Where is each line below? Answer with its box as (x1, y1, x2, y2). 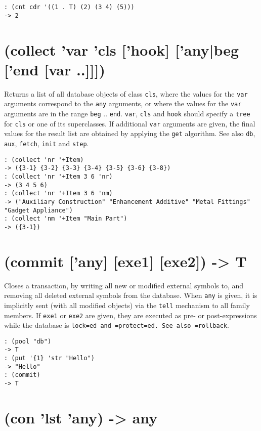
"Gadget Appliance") (4, 206, 73, 214)
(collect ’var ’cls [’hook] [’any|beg (4, 39, 239, 60)
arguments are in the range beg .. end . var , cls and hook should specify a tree (4, 108, 250, 118)
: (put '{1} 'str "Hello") (4, 355, 95, 362)
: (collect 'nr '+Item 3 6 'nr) (4, 173, 113, 180)
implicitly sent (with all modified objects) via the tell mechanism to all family (4, 299, 250, 310)
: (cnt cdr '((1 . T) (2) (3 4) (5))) (4, 4, 135, 11)
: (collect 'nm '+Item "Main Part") (4, 215, 127, 223)
